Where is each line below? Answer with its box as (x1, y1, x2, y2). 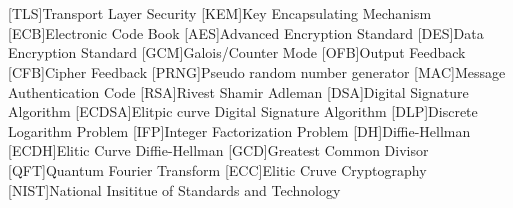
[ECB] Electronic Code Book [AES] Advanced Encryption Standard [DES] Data (8, 22, 484, 43)
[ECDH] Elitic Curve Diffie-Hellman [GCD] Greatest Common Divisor (8, 140, 429, 161)
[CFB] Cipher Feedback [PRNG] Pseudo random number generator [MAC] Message (8, 61, 506, 82)
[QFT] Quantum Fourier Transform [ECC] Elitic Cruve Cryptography (8, 159, 427, 180)
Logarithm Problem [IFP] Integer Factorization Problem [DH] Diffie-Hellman (8, 120, 471, 141)
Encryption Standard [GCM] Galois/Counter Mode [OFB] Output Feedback (8, 42, 466, 63)
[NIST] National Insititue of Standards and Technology (8, 179, 341, 200)
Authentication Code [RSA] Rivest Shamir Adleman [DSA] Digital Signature (8, 81, 469, 102)
